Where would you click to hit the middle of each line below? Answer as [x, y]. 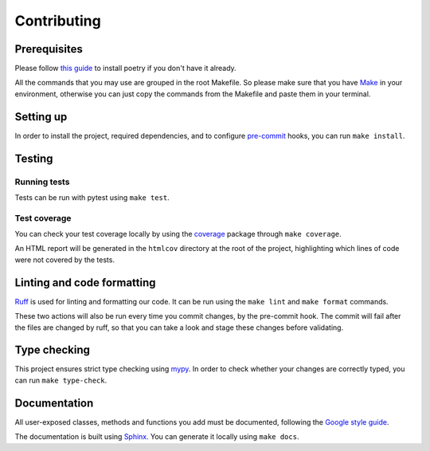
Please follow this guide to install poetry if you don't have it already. [125, 69]
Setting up [41, 117]
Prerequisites [49, 49]
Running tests [42, 182]
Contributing [58, 21]
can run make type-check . [61, 380]
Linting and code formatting [85, 282]
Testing [34, 158]
